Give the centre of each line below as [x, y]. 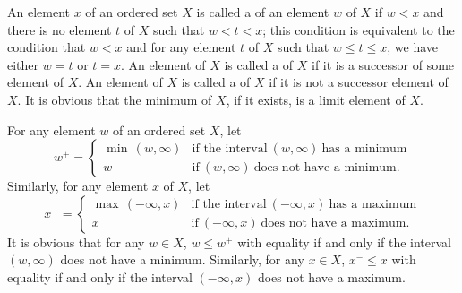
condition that [47, 47]
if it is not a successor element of [359, 82]
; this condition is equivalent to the [359, 29]
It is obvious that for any [76, 241]
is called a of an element [263, 12]
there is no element [60, 29]
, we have [413, 47]
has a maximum [373, 205]
